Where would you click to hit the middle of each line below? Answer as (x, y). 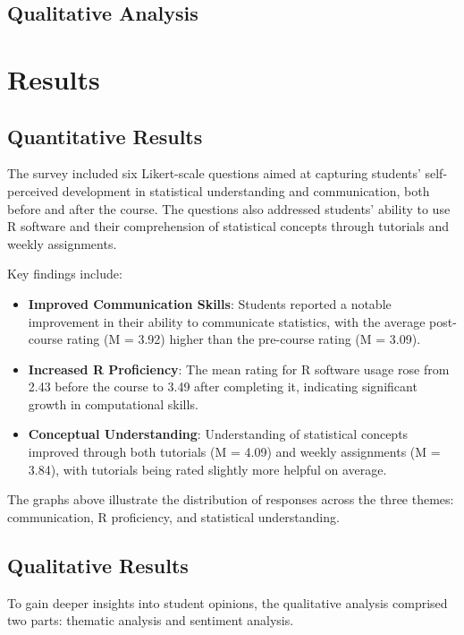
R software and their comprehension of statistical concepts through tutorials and (228, 226)
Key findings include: (65, 274)
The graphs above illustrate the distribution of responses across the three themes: (231, 499)
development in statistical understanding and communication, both (246, 190)
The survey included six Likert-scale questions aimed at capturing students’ (214, 173)
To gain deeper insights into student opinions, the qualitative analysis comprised (228, 602)
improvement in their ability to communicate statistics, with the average (227, 321)
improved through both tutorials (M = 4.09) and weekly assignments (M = (234, 452)
